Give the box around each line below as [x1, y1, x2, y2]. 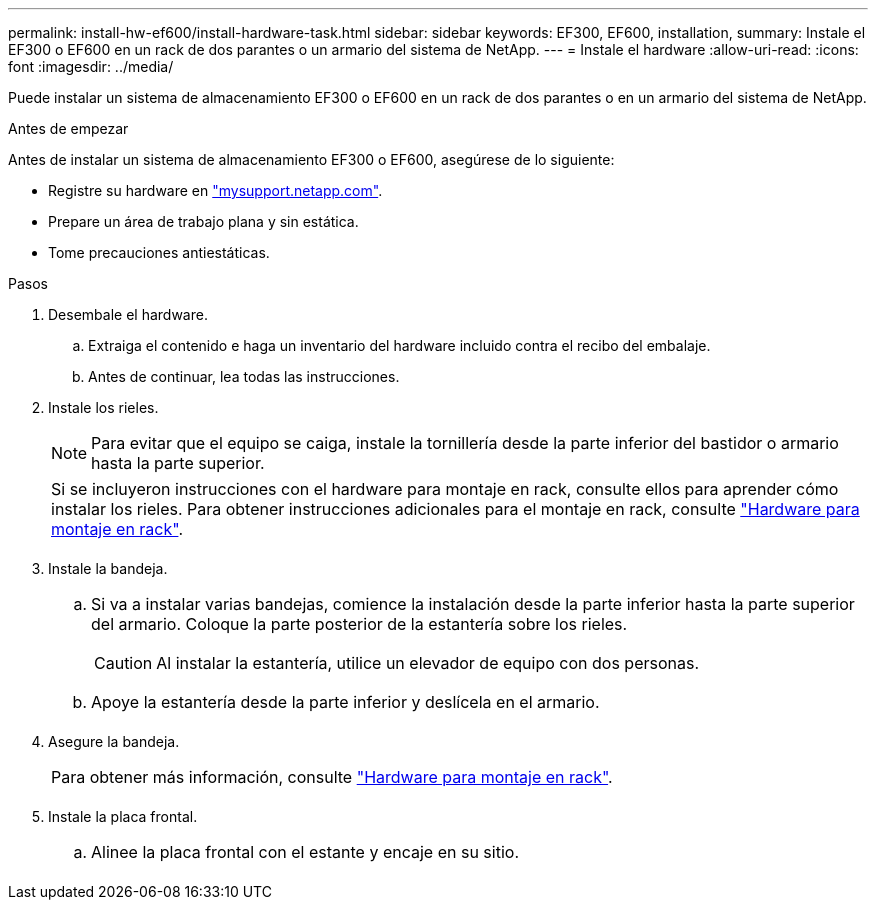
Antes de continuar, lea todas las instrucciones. [88, 368, 400, 385]
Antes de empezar [8, 120, 129, 137]
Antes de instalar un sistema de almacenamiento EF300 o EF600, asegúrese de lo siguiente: [8, 151, 615, 168]
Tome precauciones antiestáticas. [48, 244, 270, 261]
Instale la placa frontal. [48, 808, 198, 825]
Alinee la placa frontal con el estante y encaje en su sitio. [91, 842, 519, 862]
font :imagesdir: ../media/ [8, 58, 174, 75]
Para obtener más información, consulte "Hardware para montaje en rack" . [51, 767, 613, 787]
